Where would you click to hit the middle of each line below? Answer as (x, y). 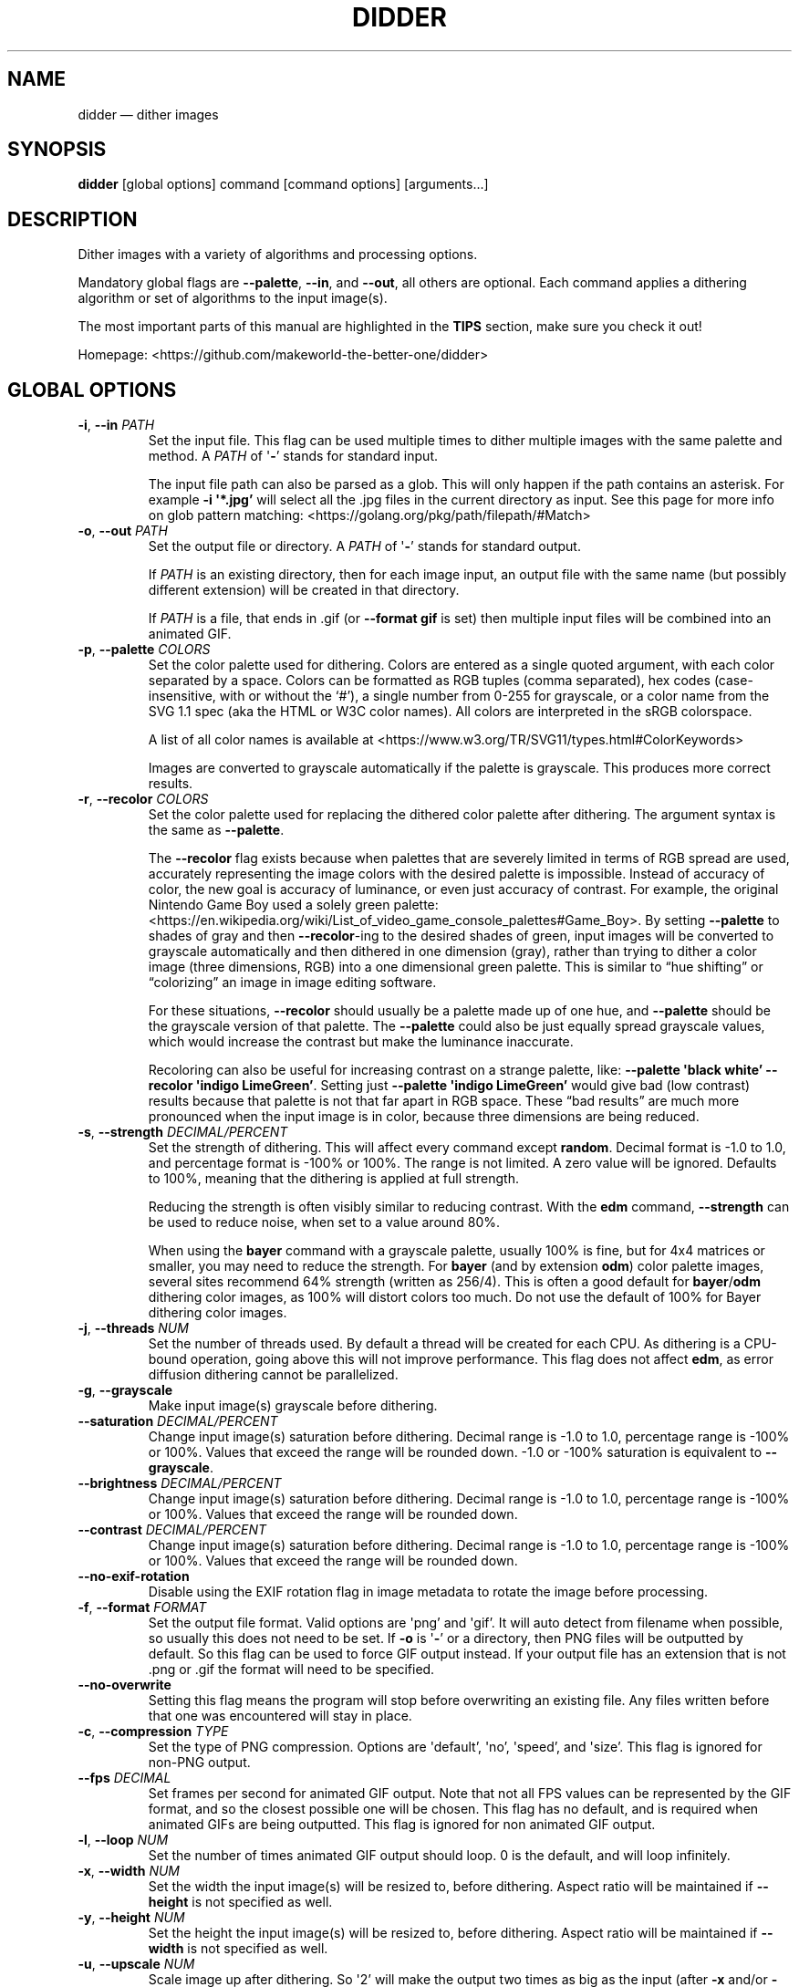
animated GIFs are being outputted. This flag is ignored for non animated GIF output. (402, 1825)
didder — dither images (148, 114)
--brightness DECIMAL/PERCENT (180, 1483)
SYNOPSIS (57, 150)
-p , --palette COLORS (144, 650)
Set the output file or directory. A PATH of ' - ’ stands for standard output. (364, 546)
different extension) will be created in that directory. (304, 590)
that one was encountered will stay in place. (280, 1716)
